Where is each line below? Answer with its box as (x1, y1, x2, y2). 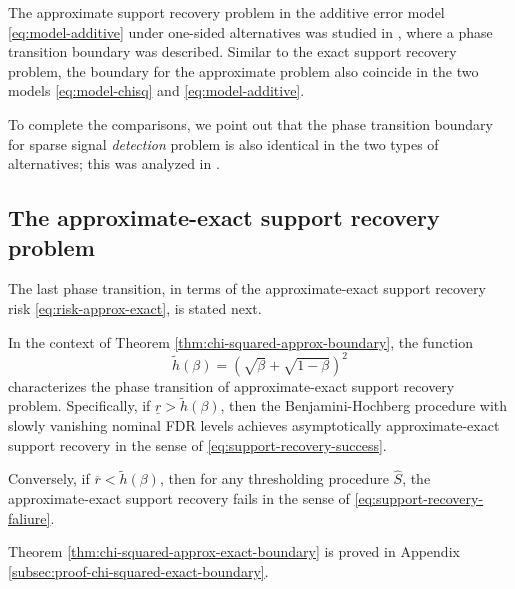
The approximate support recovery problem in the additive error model (8, 2, 445, 22)
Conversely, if (8, 468, 90, 489)
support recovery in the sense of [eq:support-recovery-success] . (8, 434, 387, 455)
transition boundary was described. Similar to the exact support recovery (8, 41, 457, 62)
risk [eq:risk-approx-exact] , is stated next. (8, 297, 262, 318)
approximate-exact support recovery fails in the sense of (8, 488, 350, 509)
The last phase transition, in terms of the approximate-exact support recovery (8, 278, 486, 299)
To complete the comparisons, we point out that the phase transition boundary (8, 113, 494, 134)
